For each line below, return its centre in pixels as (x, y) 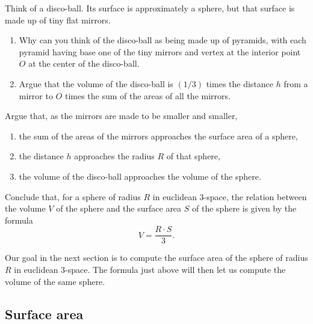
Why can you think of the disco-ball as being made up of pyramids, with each (163, 40)
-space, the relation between (255, 196)
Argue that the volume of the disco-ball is (96, 83)
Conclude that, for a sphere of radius (73, 196)
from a (296, 83)
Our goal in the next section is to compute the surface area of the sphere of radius (156, 258)
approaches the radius (114, 156)
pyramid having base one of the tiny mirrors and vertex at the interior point (160, 51)
